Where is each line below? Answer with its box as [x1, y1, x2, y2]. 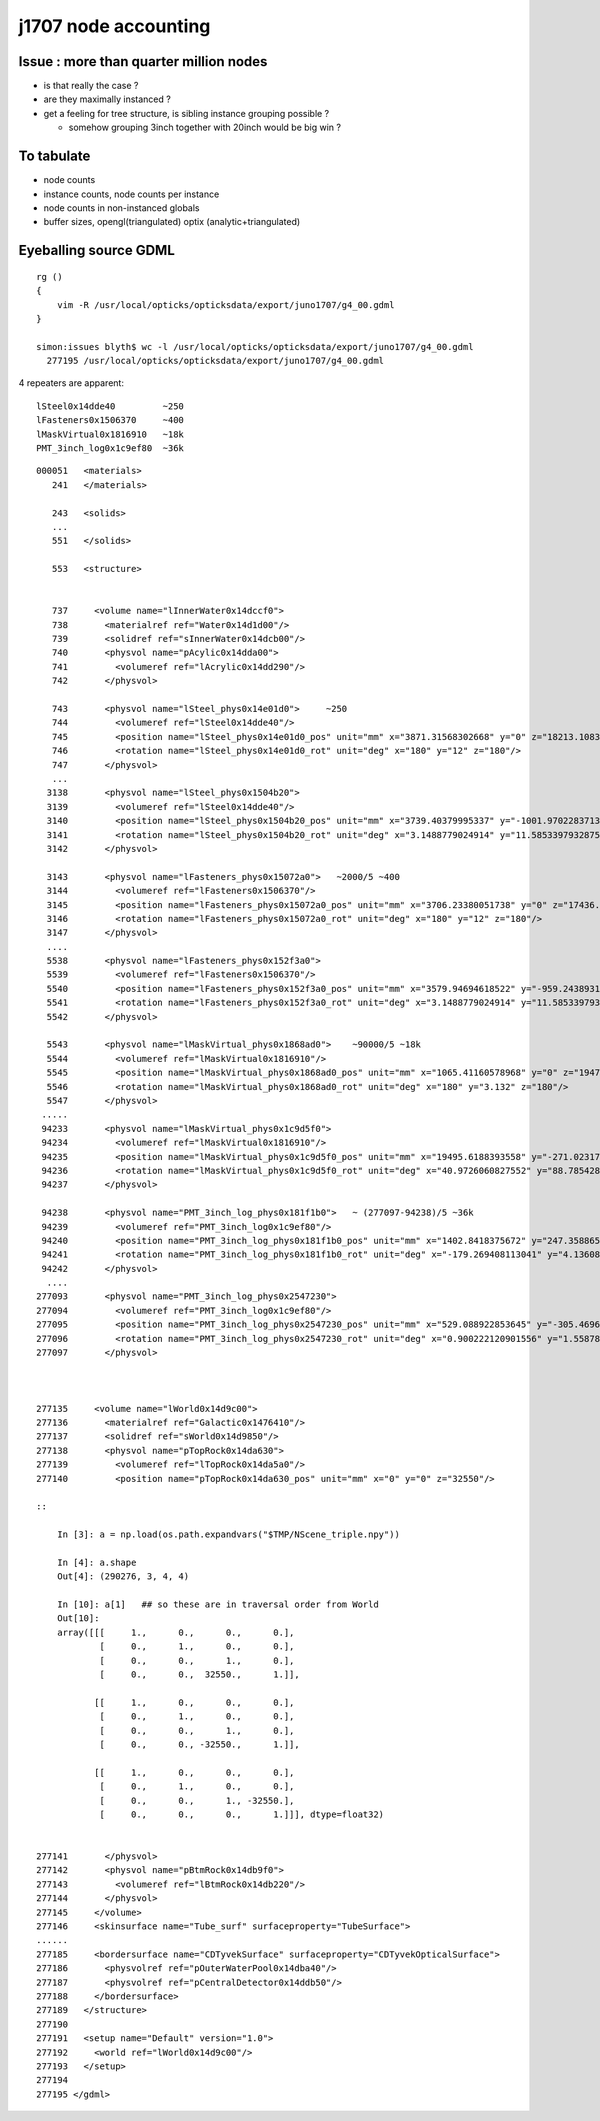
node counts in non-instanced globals [43, 201, 200, 214]
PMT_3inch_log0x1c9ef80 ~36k [36, 443, 185, 454]
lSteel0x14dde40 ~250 [36, 400, 185, 412]
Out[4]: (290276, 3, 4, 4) [56, 1571, 190, 1582]
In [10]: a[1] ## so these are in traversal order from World [56, 1599, 379, 1610]
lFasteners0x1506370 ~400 [36, 415, 185, 426]
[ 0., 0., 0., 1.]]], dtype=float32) [99, 1808, 385, 1820]
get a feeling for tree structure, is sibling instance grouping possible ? [43, 107, 330, 119]
